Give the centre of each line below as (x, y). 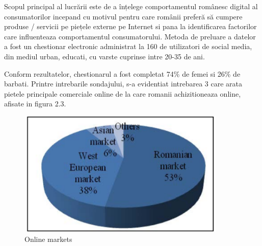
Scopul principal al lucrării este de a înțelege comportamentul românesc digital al (131, 6)
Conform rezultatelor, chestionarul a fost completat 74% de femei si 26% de (122, 73)
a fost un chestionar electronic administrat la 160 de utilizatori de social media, (128, 46)
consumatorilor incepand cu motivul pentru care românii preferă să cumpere (123, 16)
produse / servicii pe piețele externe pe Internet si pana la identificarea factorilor (130, 26)
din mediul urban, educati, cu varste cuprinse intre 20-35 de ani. (104, 56)
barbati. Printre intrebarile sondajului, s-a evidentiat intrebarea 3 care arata (123, 84)
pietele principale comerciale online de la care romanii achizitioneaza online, (123, 93)
